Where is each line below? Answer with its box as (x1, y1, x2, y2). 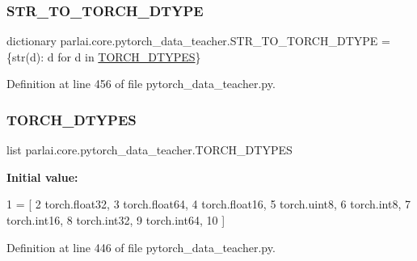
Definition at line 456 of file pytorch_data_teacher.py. (6, 75, 276, 92)
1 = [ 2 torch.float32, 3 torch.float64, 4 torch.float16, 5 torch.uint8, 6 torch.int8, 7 (6, 196, 411, 213)
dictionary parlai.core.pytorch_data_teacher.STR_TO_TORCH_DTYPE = (6, 32, 390, 49)
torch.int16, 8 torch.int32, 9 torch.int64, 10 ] (6, 212, 225, 228)
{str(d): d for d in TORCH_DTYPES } (6, 48, 201, 65)
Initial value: (6, 168, 78, 185)
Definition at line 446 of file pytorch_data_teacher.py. (6, 238, 276, 255)
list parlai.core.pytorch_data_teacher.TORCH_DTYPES (6, 141, 293, 158)
